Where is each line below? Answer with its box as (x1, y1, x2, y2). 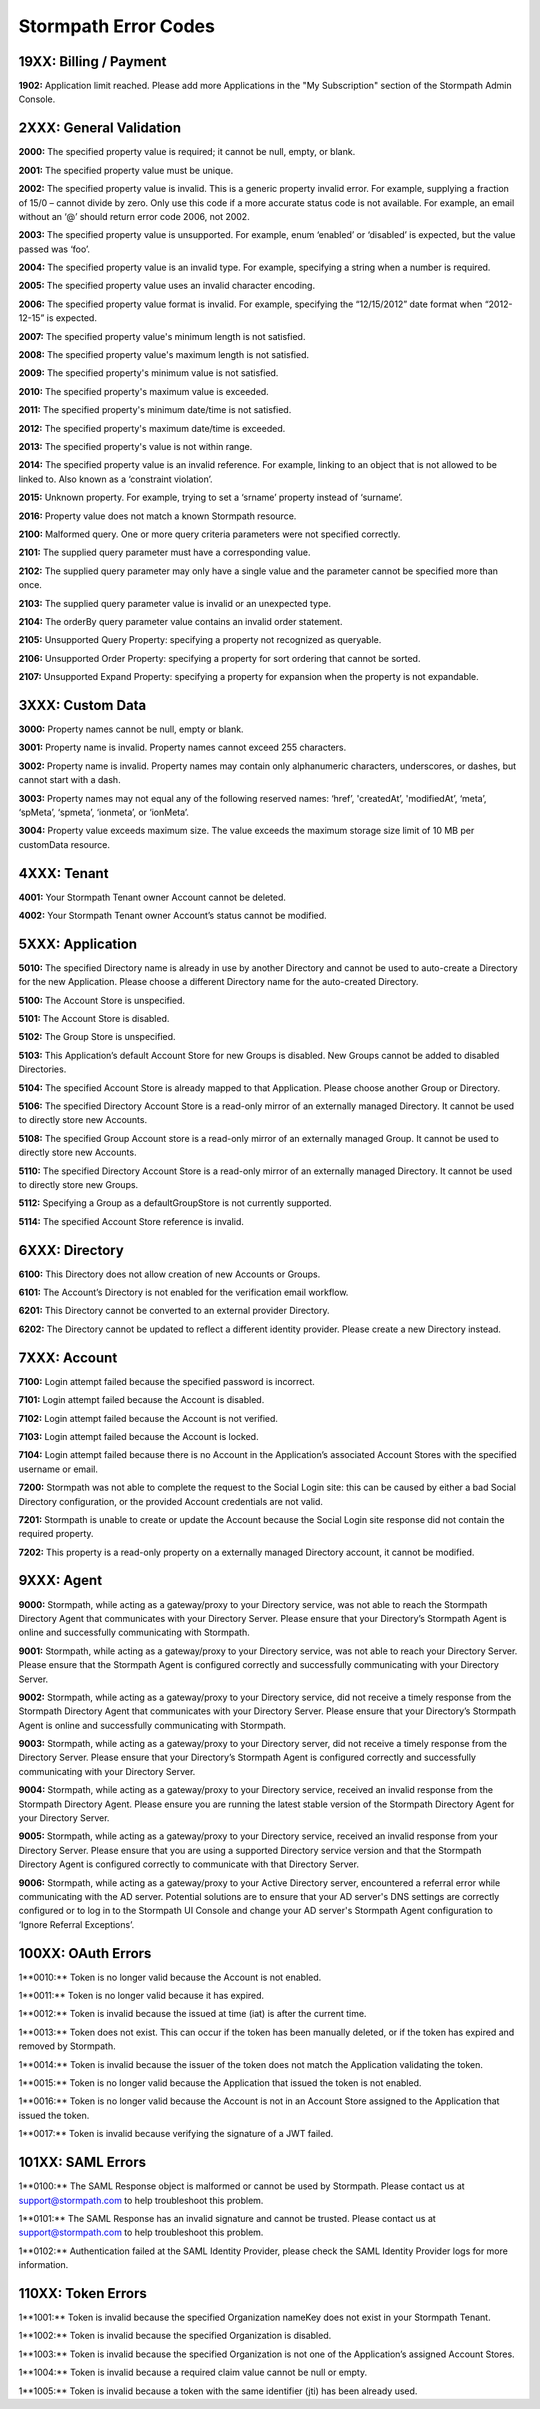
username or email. (18, 1463, 99, 1475)
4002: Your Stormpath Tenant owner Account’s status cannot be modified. (18, 910, 327, 922)
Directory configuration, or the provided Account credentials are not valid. (18, 1495, 324, 1507)
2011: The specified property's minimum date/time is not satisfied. (18, 404, 292, 416)
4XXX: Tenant (18, 865, 109, 882)
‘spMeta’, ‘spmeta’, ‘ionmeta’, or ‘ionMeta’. (18, 806, 190, 818)
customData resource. (18, 838, 110, 850)
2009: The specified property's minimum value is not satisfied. (18, 367, 279, 379)
